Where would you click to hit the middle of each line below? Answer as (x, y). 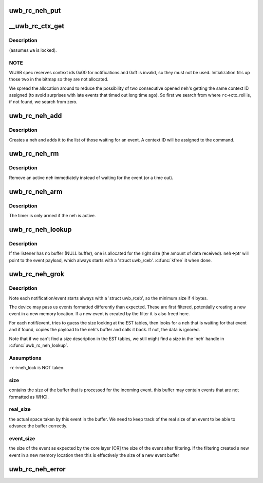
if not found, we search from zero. (43, 102)
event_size (22, 438)
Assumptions (25, 358)
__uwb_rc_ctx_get (37, 26)
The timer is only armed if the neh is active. (52, 215)
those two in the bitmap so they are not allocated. (59, 79)
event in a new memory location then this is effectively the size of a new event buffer (94, 455)
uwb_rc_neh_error (37, 469)
